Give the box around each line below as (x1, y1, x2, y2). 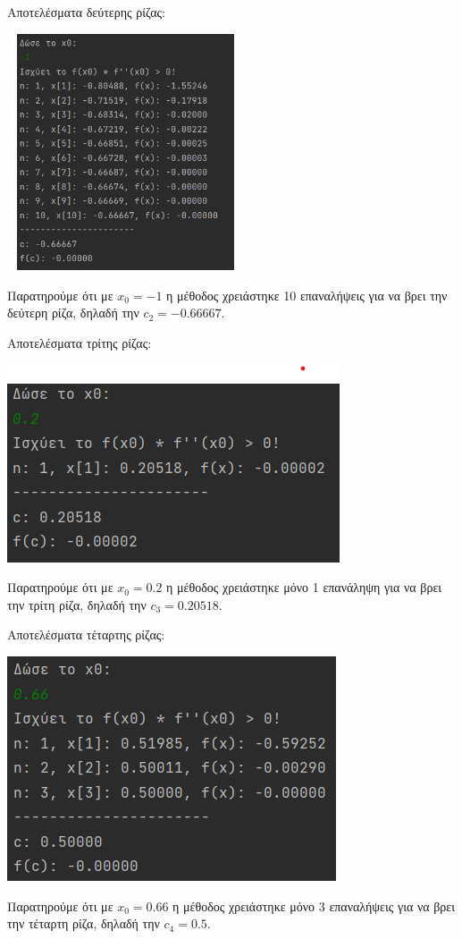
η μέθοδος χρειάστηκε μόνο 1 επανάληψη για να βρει (166, 578, 442, 596)
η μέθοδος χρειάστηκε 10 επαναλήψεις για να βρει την (166, 285, 448, 304)
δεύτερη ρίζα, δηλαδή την (7, 303, 139, 322)
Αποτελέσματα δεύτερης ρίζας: (7, 3, 165, 21)
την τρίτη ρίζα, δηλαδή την (7, 595, 147, 613)
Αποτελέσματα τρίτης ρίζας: (7, 333, 152, 351)
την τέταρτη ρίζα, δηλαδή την (7, 914, 160, 933)
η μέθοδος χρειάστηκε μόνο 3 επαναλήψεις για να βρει (172, 896, 455, 915)
